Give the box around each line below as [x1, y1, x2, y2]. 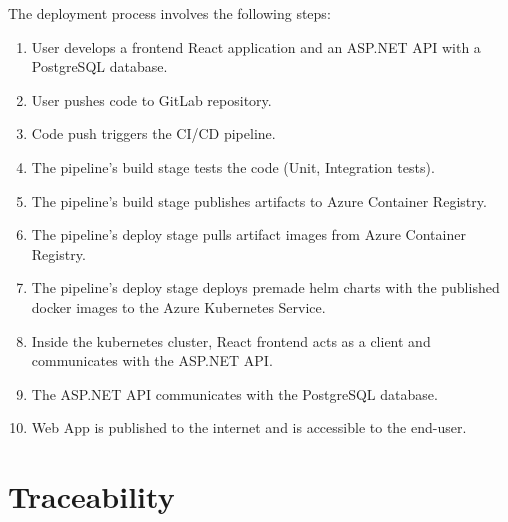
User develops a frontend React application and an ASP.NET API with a [31, 36, 481, 57]
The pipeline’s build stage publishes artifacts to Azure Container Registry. [31, 190, 487, 211]
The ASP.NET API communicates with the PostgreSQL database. [31, 383, 438, 404]
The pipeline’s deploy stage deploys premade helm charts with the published [31, 277, 500, 298]
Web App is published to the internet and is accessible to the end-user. [31, 417, 467, 438]
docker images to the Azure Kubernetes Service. [31, 296, 326, 317]
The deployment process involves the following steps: [8, 3, 331, 23]
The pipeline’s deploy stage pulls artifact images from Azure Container [31, 224, 466, 245]
